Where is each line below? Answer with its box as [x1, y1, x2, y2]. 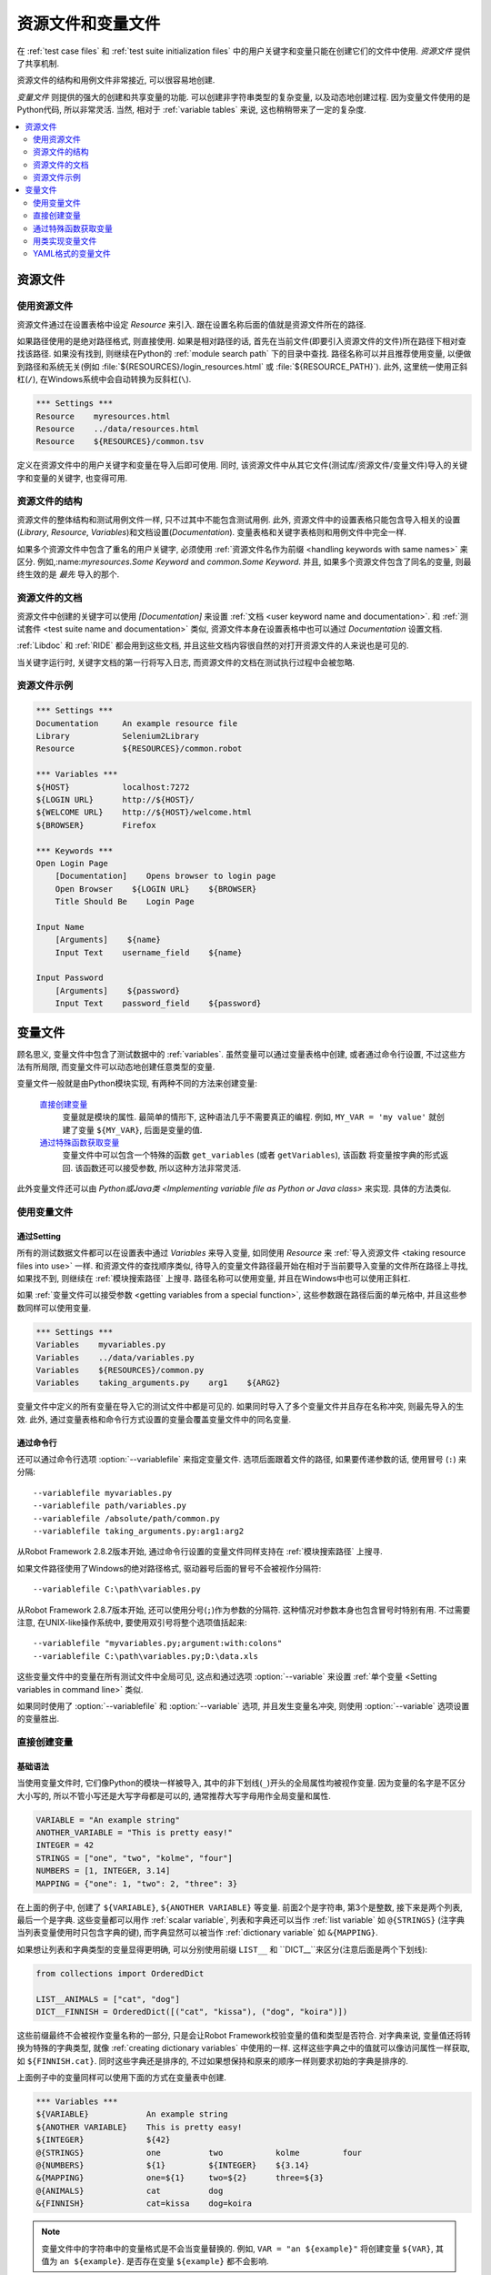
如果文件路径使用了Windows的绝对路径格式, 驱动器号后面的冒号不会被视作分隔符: [16, 1562, 322, 1573]
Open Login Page [35, 858, 109, 868]
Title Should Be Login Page [55, 896, 195, 907]
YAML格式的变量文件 [33, 248, 111, 259]
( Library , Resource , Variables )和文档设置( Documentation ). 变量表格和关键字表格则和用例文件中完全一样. [16, 527, 406, 538]
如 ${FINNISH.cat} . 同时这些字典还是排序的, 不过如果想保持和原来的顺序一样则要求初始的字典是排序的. [16, 2055, 408, 2066]
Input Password [35, 973, 104, 983]
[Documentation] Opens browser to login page [55, 871, 276, 882]
